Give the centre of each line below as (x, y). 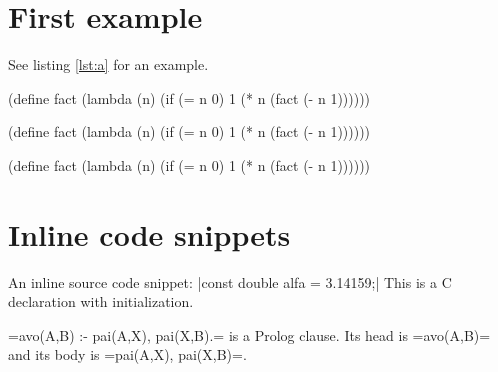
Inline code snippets (149, 233)
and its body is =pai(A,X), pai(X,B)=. (127, 354)
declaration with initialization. (101, 301)
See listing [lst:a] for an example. (108, 64)
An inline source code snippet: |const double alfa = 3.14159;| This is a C (230, 281)
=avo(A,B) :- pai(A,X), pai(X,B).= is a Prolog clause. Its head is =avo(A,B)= (249, 334)
